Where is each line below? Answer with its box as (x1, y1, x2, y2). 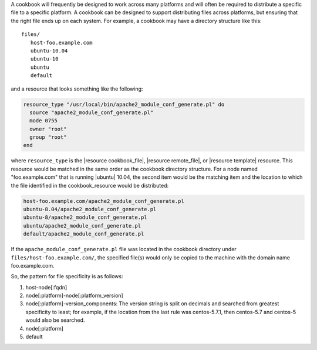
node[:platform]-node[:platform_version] (25, 292, 123, 299)
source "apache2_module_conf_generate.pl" (29, 109, 154, 116)
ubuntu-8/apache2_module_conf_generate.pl (23, 214, 147, 221)
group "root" (29, 134, 67, 141)
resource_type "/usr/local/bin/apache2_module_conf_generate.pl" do (23, 101, 225, 108)
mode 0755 (29, 118, 58, 124)
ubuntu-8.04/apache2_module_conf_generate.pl (23, 206, 157, 212)
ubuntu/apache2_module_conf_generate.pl (23, 222, 141, 229)
